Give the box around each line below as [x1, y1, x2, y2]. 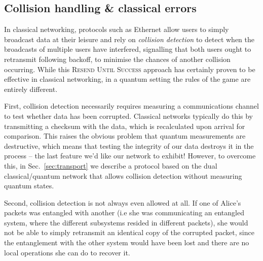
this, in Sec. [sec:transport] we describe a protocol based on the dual [4, 160, 217, 171]
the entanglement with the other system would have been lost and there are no [4, 237, 249, 248]
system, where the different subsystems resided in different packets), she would [4, 217, 248, 227]
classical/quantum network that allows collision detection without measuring [4, 170, 242, 181]
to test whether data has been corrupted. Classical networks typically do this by [4, 110, 253, 121]
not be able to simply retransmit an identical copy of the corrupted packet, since [4, 227, 254, 238]
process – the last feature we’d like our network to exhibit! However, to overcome [4, 150, 256, 161]
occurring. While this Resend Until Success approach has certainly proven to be [4, 63, 255, 74]
